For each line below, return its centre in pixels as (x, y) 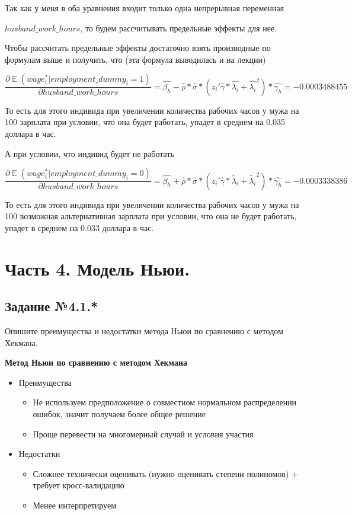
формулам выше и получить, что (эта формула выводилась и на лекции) (135, 59)
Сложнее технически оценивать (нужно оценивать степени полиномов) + (165, 473)
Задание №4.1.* (52, 306)
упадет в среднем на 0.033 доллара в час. (79, 227)
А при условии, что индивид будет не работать (89, 153)
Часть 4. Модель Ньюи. (97, 268)
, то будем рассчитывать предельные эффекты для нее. (178, 28)
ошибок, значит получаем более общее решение (119, 413)
